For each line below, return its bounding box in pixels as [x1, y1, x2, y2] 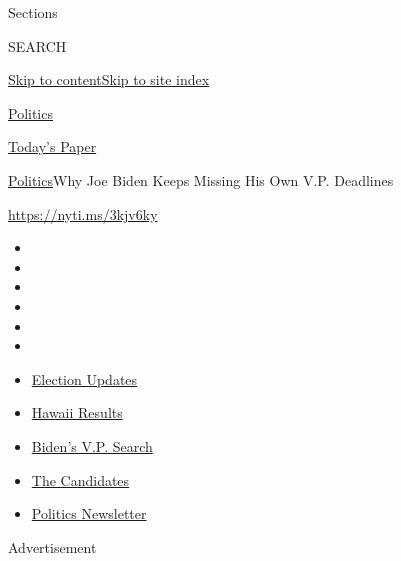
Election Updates [31, 368, 138, 389]
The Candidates [31, 469, 130, 490]
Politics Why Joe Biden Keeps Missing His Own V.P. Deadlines [8, 169, 394, 190]
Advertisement [8, 536, 97, 557]
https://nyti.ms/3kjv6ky [8, 203, 158, 224]
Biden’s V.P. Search [31, 435, 153, 456]
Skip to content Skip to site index [8, 69, 210, 90]
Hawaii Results [31, 402, 123, 423]
